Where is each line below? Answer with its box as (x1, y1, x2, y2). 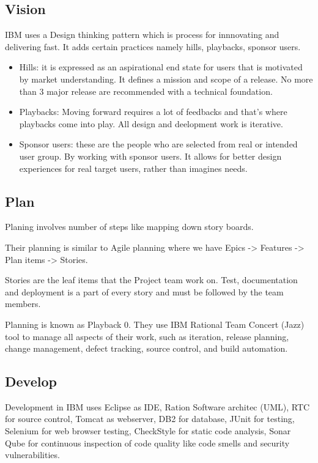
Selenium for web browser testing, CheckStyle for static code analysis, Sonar (5, 424, 291, 437)
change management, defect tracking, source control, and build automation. (5, 342, 288, 355)
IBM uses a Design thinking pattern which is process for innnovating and (5, 28, 279, 41)
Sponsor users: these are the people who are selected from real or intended (19, 138, 298, 150)
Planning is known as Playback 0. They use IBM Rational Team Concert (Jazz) (5, 317, 305, 330)
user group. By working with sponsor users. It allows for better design (19, 149, 282, 162)
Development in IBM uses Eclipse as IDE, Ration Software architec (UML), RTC (5, 400, 310, 413)
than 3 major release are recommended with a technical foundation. (19, 84, 273, 97)
